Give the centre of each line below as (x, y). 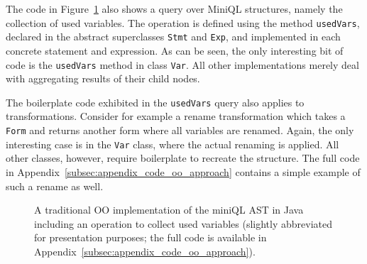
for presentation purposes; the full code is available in (150, 237)
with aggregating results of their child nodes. (103, 78)
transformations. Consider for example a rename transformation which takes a (176, 116)
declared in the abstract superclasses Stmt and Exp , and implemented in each (173, 37)
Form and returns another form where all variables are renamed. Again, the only (180, 130)
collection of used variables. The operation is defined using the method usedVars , (183, 22)
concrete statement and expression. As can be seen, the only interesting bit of (175, 50)
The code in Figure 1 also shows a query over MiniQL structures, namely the (174, 9)
